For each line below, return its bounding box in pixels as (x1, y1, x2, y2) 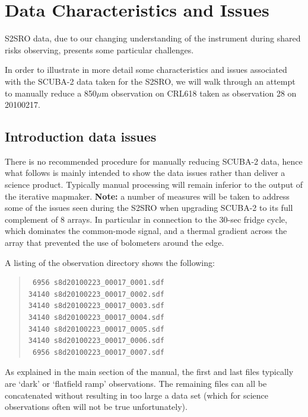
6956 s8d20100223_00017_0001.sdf (32, 278, 164, 287)
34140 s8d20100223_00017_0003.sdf (28, 301, 164, 310)
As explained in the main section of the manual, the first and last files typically (5, 365, 294, 378)
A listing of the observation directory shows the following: (5, 256, 215, 268)
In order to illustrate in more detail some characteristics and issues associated (5, 63, 287, 76)
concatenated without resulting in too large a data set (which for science (5, 389, 269, 401)
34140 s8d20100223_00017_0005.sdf (28, 325, 164, 333)
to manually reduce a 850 (5, 86, 97, 99)
